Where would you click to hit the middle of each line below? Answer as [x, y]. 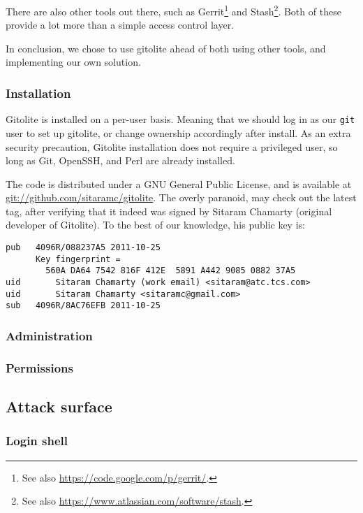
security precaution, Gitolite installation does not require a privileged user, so [172, 146]
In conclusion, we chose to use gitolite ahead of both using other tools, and [166, 48]
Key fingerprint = [78, 259]
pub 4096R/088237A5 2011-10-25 [83, 248]
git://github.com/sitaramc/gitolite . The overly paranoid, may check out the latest [181, 197]
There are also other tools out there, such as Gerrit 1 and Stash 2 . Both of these [173, 10]
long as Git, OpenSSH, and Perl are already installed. [120, 160]
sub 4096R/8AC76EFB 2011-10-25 [83, 306]
